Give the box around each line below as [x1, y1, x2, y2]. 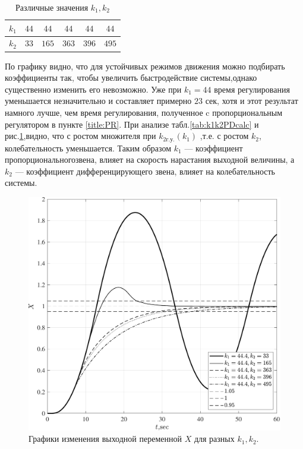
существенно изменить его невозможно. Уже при [5, 83, 182, 95]
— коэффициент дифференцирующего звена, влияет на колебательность [15, 165, 276, 177]
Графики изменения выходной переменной [29, 432, 182, 445]
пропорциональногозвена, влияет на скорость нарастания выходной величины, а [5, 153, 295, 166]
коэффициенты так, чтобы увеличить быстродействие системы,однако [5, 71, 257, 84]
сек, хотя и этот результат [205, 94, 298, 107]
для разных [194, 432, 235, 445]
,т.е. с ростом [200, 129, 249, 142]
